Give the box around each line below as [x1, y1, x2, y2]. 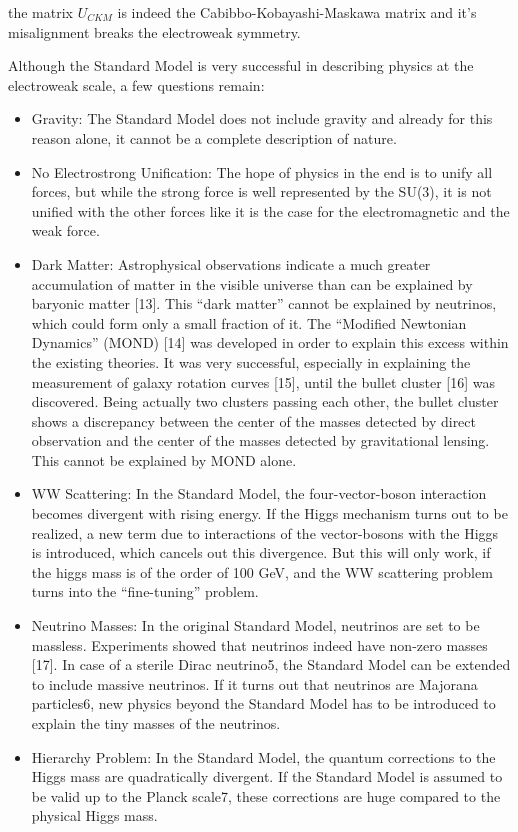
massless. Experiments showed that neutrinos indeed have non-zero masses [31, 634, 488, 655]
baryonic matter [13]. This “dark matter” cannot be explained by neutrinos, [31, 293, 497, 314]
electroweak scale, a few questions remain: [8, 74, 265, 95]
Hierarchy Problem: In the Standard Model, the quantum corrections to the [31, 746, 496, 767]
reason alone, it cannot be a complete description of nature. [31, 127, 397, 148]
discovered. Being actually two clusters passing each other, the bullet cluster [31, 391, 499, 412]
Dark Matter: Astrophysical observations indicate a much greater [31, 253, 431, 274]
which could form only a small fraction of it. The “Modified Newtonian [31, 312, 467, 333]
